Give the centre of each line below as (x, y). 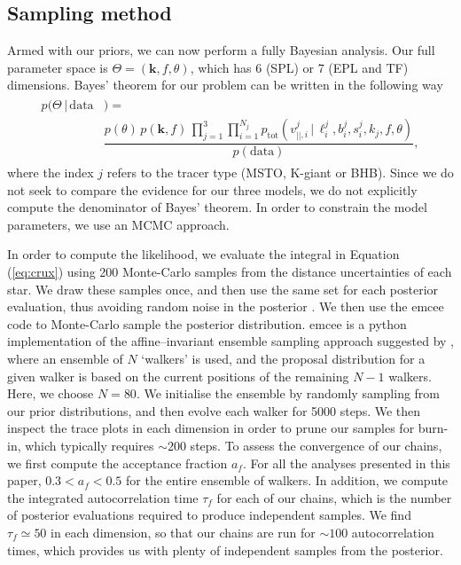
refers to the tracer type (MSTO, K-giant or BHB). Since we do (280, 173)
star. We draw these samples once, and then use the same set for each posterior (223, 289)
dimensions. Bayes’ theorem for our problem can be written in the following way (225, 85)
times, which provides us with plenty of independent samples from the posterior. (225, 549)
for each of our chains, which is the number (334, 497)
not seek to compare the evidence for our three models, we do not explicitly (212, 189)
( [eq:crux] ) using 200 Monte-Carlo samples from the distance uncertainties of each (230, 272)
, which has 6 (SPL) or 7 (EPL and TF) (299, 67)
